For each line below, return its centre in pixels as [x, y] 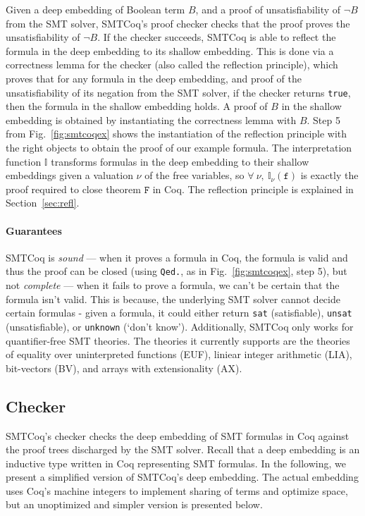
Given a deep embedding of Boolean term [95, 9]
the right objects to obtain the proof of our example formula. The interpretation [179, 147]
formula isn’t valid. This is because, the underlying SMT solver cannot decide [173, 299]
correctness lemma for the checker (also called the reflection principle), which [172, 64]
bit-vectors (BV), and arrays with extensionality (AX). [124, 368]
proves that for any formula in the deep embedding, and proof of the [154, 78]
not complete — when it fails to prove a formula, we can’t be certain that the [173, 285]
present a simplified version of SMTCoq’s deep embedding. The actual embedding [182, 477]
